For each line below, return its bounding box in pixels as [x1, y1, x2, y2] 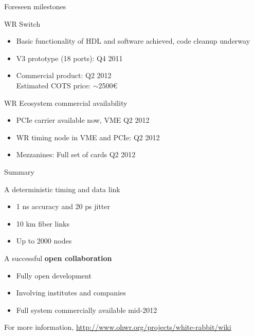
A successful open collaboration [4, 252, 112, 263]
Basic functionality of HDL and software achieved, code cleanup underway [16, 35, 250, 46]
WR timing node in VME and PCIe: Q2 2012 [16, 132, 160, 142]
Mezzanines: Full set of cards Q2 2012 [16, 149, 136, 160]
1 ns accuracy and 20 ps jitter [16, 201, 111, 212]
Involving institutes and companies [16, 287, 126, 298]
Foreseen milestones [4, 1, 66, 11]
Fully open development [16, 270, 92, 281]
